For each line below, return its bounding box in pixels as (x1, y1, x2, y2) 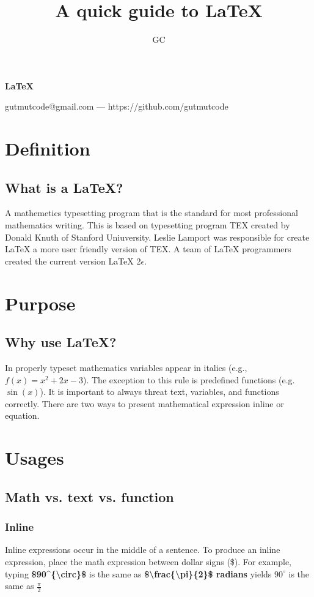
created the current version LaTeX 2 (5, 254, 141, 267)
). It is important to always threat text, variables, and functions (40, 385, 279, 398)
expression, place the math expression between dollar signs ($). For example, (5, 555, 292, 568)
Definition (5, 136, 90, 161)
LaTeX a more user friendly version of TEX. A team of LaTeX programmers (5, 242, 291, 255)
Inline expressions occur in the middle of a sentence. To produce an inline (5, 543, 280, 556)
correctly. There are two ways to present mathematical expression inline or (5, 397, 284, 410)
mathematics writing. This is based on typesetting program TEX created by (5, 219, 290, 231)
